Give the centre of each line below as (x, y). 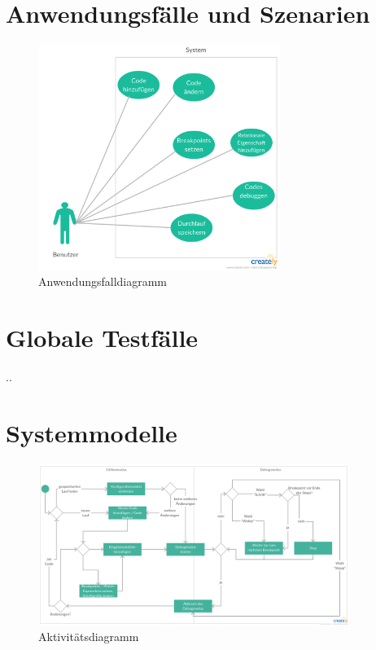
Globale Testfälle (102, 337)
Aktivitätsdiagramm (89, 637)
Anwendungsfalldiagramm (103, 281)
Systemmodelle (92, 432)
